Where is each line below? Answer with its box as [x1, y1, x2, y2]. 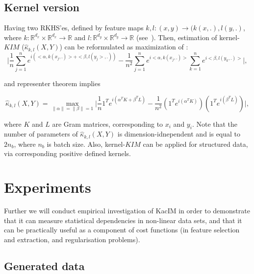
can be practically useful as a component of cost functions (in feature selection [4, 225, 240, 235]
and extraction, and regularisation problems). [4, 234, 140, 244]
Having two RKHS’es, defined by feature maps [4, 23, 144, 33]
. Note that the [192, 118, 238, 129]
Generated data [4, 258, 85, 273]
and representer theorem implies [4, 78, 101, 88]
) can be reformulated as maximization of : [59, 42, 188, 52]
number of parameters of [4, 129, 78, 139]
